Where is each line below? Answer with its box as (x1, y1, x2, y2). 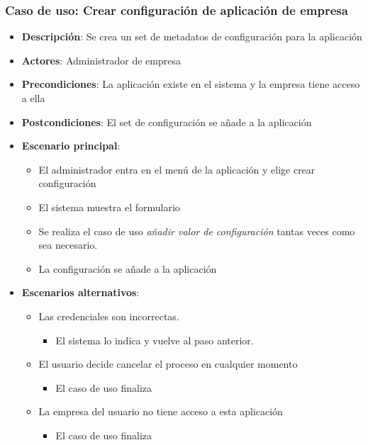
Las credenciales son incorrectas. (38, 308, 179, 323)
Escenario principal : (21, 138, 121, 153)
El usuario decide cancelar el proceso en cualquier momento (38, 356, 298, 371)
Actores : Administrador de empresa (21, 52, 181, 67)
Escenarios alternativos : (21, 285, 140, 300)
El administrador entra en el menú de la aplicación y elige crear (38, 162, 316, 176)
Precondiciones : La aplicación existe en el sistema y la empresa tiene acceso (21, 77, 360, 91)
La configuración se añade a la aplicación (38, 261, 217, 276)
